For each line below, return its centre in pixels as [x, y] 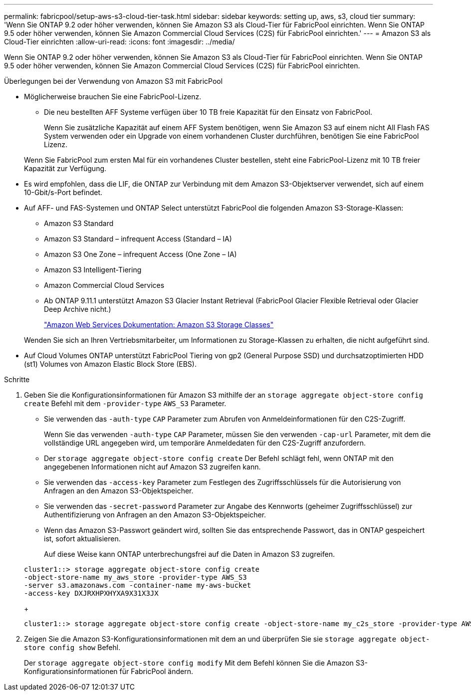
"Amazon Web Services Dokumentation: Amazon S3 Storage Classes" [159, 325]
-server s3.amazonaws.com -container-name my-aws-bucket [138, 585]
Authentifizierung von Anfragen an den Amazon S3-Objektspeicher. [155, 515]
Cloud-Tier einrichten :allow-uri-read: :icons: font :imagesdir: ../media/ [119, 42]
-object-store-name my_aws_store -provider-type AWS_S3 [135, 577]
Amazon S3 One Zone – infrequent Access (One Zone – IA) [140, 254]
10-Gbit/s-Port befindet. [63, 192]
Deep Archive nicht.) [78, 309]
